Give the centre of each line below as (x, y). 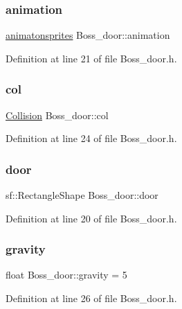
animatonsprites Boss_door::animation (88, 35)
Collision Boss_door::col (57, 115)
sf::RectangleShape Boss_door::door (82, 195)
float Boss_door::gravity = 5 (66, 275)
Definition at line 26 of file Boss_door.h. (91, 298)
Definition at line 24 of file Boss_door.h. (91, 138)
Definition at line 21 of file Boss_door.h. (91, 58)
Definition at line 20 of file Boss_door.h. (91, 218)
